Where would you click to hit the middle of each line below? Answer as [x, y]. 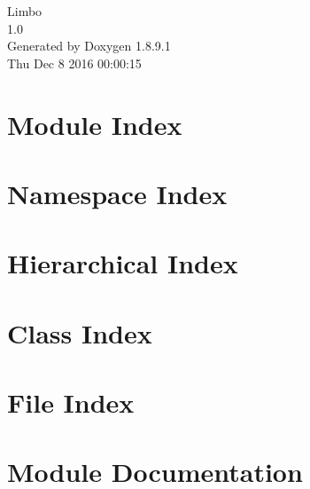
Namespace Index [117, 193]
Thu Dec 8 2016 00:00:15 [74, 63]
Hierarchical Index [123, 263]
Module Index [95, 124]
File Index [71, 402]
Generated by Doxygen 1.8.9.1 [89, 46]
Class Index [80, 332]
